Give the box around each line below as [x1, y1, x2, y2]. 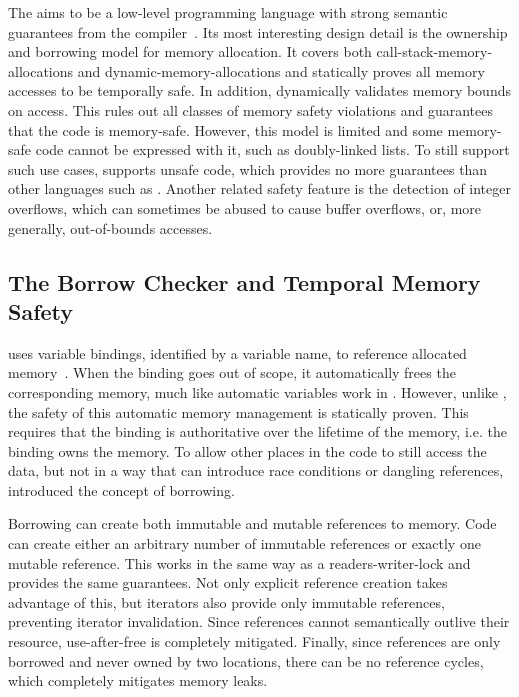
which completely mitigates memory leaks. [8, 670, 268, 691]
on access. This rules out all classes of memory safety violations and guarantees [8, 99, 493, 120]
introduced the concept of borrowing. [8, 479, 235, 500]
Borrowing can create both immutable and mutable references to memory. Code [8, 513, 497, 534]
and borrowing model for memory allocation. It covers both [8, 41, 372, 62]
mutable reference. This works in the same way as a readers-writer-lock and [8, 552, 471, 573]
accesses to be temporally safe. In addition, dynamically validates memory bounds [8, 80, 511, 101]
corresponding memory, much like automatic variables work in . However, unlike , [8, 381, 507, 402]
